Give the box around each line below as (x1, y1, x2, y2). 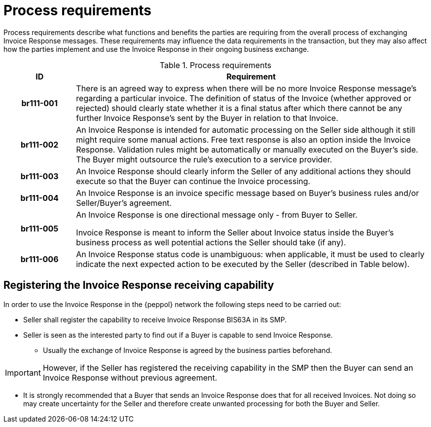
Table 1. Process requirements (159, 60, 272, 70)
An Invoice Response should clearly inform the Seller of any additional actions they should (76, 166, 411, 176)
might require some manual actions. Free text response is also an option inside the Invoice (76, 134, 411, 145)
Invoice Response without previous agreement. (42, 372, 217, 383)
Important (5, 367, 41, 378)
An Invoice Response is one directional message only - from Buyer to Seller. (76, 209, 358, 220)
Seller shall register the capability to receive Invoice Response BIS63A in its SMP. (23, 315, 287, 324)
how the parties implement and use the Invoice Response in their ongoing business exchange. (3, 44, 309, 53)
